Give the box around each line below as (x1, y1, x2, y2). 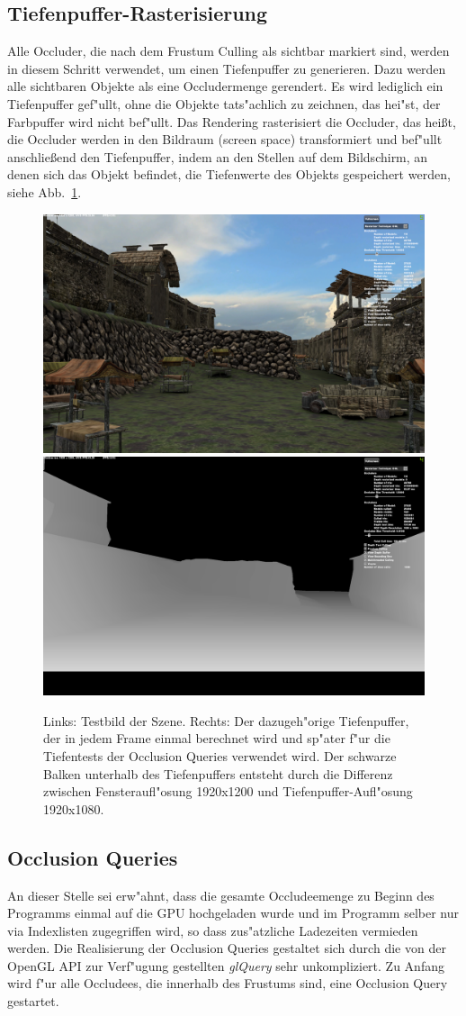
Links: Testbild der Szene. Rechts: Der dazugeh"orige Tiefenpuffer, (43, 711, 409, 730)
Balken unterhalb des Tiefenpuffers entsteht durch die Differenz (43, 764, 393, 783)
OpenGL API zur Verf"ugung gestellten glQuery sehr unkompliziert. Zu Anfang (7, 956, 444, 975)
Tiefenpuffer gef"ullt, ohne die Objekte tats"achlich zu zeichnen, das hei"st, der (7, 94, 441, 113)
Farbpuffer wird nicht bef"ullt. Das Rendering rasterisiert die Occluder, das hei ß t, (7, 112, 456, 131)
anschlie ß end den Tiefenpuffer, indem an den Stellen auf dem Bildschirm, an (7, 147, 428, 166)
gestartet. (7, 992, 59, 1011)
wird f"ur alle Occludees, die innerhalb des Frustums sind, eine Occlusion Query (7, 974, 448, 993)
